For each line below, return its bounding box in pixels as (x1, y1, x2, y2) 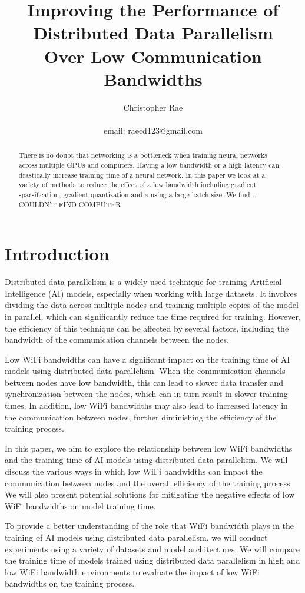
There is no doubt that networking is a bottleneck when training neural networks (18, 150, 267, 160)
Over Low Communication (44, 44, 262, 68)
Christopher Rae (123, 101, 183, 113)
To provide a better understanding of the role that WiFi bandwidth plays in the (5, 519, 294, 532)
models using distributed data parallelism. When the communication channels (5, 365, 286, 377)
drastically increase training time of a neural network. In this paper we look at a (18, 170, 266, 180)
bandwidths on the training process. (5, 577, 135, 589)
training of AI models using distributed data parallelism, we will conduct (5, 531, 268, 544)
